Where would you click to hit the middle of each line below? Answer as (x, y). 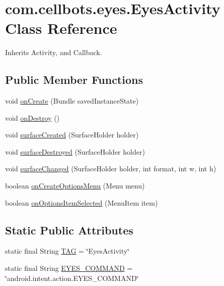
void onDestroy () (32, 117)
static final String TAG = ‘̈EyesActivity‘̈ (67, 251)
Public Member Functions (74, 80)
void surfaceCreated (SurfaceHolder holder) (72, 135)
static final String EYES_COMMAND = (69, 268)
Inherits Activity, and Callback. (54, 52)
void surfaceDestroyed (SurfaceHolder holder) (75, 151)
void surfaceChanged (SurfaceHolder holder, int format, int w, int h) (111, 169)
